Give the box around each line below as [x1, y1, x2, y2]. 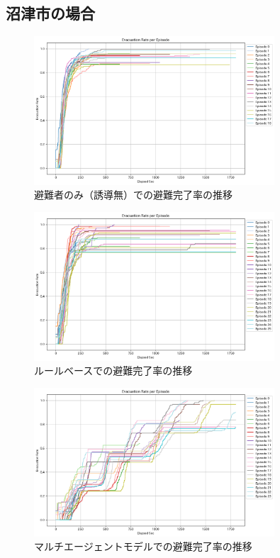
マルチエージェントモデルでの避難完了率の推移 [34, 539, 252, 554]
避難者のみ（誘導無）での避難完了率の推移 [34, 187, 233, 202]
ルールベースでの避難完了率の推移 [34, 363, 193, 378]
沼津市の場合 [6, 2, 95, 24]
